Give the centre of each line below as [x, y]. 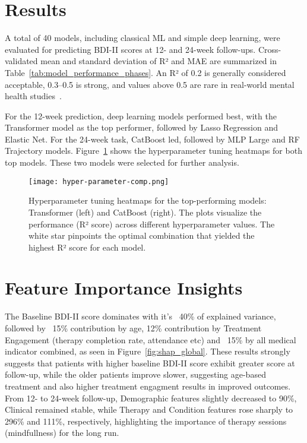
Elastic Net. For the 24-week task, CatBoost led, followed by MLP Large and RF [152, 139]
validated [21, 61]
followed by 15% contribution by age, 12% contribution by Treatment [133, 328]
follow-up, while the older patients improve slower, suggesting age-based [135, 374]
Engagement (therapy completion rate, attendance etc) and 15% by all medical [151, 339]
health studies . [33, 96]
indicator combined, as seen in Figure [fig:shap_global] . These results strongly [148, 351]
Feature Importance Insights [124, 288]
